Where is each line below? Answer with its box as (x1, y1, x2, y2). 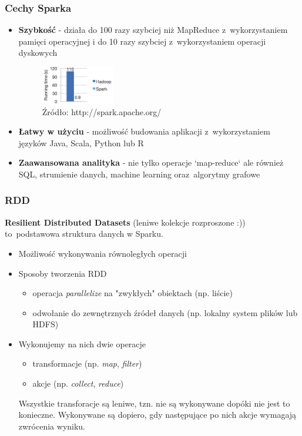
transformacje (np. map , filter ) (32, 357, 142, 370)
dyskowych (18, 46, 58, 59)
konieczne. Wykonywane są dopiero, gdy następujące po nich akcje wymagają (18, 408, 297, 421)
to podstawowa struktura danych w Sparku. (5, 227, 163, 240)
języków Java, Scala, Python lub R (18, 136, 144, 149)
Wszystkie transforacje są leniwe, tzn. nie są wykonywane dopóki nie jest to (18, 397, 290, 409)
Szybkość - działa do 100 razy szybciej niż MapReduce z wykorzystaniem (18, 24, 288, 36)
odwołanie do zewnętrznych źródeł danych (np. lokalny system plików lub (32, 306, 298, 318)
